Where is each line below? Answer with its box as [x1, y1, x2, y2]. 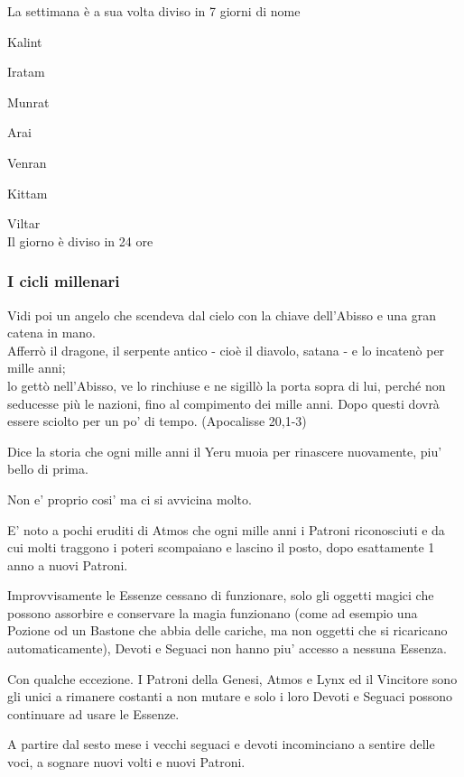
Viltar [7, 214, 41, 233]
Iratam [7, 62, 45, 81]
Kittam [7, 183, 48, 202]
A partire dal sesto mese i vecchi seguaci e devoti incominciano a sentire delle [7, 735, 435, 754]
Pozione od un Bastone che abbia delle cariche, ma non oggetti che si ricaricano [7, 621, 448, 640]
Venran [7, 153, 47, 171]
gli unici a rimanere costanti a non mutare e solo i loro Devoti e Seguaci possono [7, 687, 452, 706]
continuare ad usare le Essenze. [7, 704, 180, 723]
